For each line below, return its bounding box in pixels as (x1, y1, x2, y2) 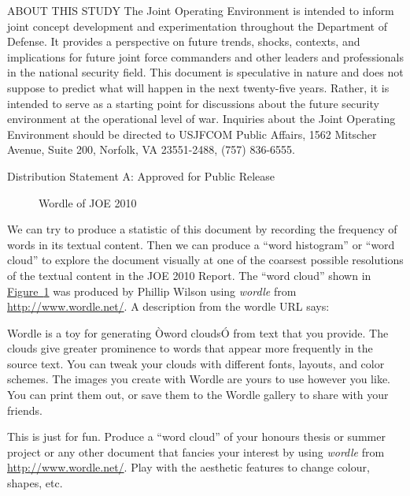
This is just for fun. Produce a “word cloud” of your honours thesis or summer (7, 428, 386, 445)
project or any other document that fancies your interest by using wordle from (7, 443, 385, 460)
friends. (7, 401, 42, 418)
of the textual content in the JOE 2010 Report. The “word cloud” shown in (7, 267, 371, 283)
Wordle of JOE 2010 (39, 194, 137, 211)
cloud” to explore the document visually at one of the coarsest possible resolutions (7, 252, 404, 268)
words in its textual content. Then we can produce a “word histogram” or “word (7, 236, 395, 252)
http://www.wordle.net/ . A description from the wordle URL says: (7, 298, 330, 315)
